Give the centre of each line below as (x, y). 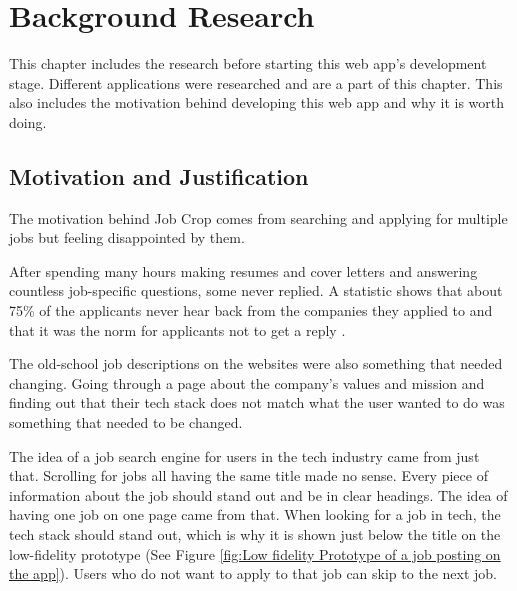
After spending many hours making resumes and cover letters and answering (243, 270)
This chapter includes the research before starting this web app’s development (248, 63)
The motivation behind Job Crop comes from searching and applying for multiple (258, 217)
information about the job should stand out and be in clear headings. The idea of (258, 494)
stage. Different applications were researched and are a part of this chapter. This (256, 82)
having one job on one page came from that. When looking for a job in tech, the (255, 514)
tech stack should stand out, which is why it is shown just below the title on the (255, 534)
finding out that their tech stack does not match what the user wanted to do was (257, 402)
